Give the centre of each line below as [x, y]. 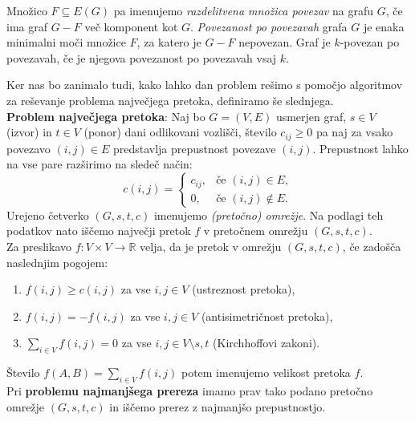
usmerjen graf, [311, 116]
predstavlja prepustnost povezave [194, 148]
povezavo [28, 148]
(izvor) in [29, 132]
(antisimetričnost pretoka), [267, 316]
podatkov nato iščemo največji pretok [99, 231]
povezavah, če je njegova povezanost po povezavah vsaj [142, 57]
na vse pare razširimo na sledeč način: [100, 164]
